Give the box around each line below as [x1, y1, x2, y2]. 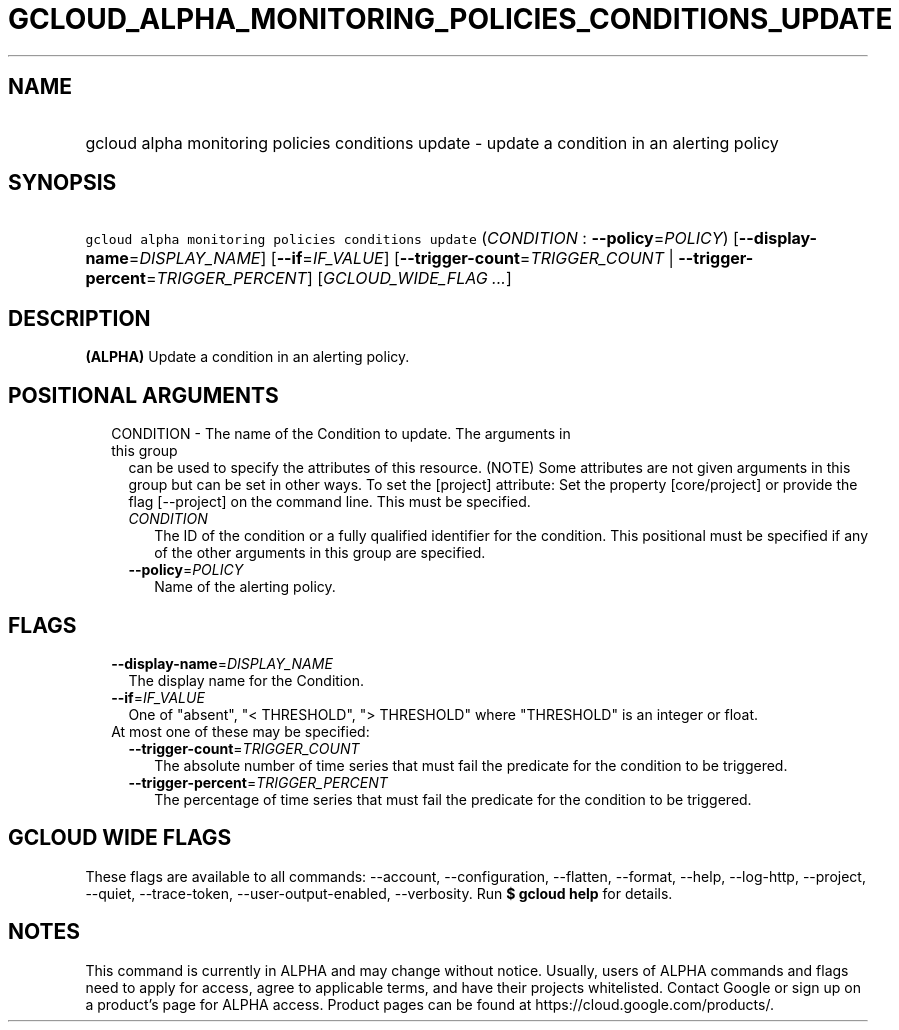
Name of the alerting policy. [154, 578, 336, 596]
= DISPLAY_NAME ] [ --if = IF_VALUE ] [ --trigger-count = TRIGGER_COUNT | [128, 248, 674, 269]
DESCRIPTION [8, 305, 151, 331]
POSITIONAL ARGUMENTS [8, 382, 279, 408]
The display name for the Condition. [128, 671, 364, 689]
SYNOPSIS [8, 170, 117, 196]
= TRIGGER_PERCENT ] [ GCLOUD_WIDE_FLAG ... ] [145, 268, 512, 289]
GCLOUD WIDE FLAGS [8, 825, 232, 851]
